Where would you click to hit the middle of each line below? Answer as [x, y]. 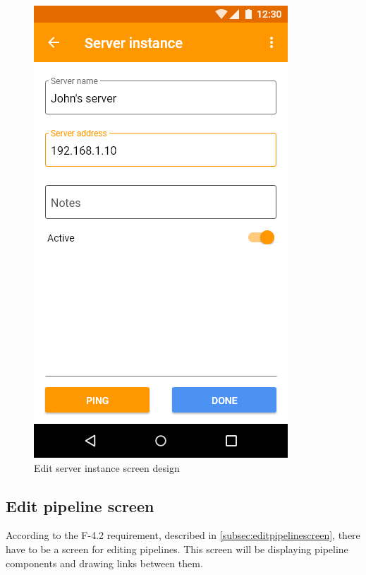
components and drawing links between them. [104, 563]
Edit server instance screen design [107, 467]
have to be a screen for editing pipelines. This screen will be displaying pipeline [177, 549]
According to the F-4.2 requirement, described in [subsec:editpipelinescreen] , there [183, 535]
